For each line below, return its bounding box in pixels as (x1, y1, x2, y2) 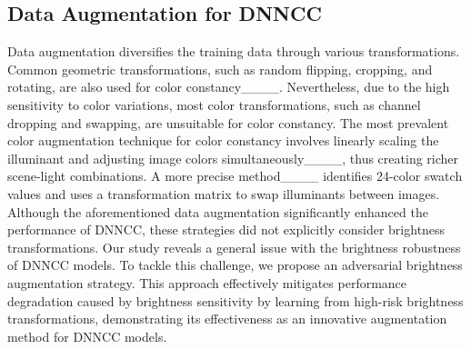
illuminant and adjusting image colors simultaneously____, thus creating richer (7, 148, 459, 167)
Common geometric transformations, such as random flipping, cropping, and (7, 59, 433, 78)
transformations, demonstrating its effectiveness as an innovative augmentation (7, 309, 447, 328)
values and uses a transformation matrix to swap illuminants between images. (7, 184, 440, 203)
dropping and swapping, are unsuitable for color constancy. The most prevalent (7, 113, 449, 132)
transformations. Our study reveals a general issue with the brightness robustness (7, 237, 461, 256)
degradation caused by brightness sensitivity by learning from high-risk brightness (7, 291, 464, 310)
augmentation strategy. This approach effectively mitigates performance (7, 273, 407, 292)
